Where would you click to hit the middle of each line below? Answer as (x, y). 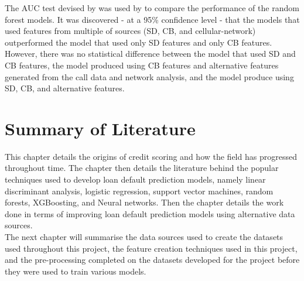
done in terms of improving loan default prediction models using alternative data (150, 213)
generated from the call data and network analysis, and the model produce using (149, 76)
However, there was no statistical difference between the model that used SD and (150, 54)
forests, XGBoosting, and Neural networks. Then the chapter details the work (144, 202)
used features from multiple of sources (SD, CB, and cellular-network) (130, 31)
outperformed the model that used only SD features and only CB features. (139, 42)
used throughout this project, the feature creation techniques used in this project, (151, 248)
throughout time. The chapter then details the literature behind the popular (142, 168)
